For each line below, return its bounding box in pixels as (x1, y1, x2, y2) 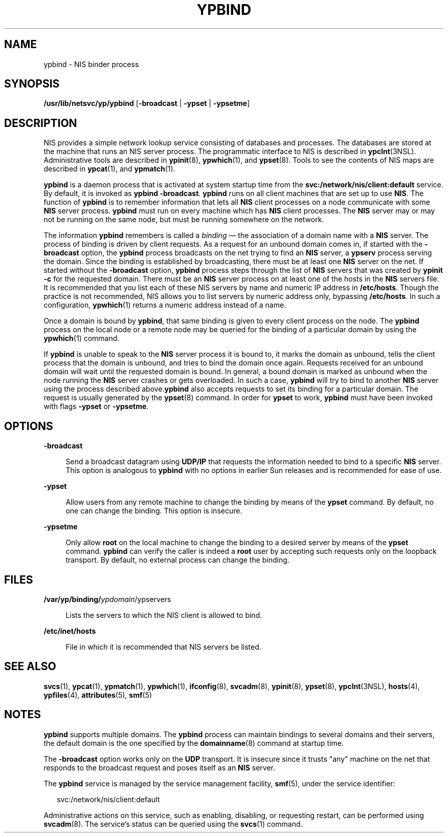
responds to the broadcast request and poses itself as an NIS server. (43, 763, 276, 772)
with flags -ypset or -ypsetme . (43, 402, 149, 411)
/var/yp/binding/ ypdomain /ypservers (43, 594, 171, 604)
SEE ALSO (4, 660, 56, 673)
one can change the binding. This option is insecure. (65, 506, 242, 516)
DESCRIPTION (4, 116, 77, 130)
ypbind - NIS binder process (43, 59, 139, 69)
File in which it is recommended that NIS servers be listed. (65, 642, 261, 651)
